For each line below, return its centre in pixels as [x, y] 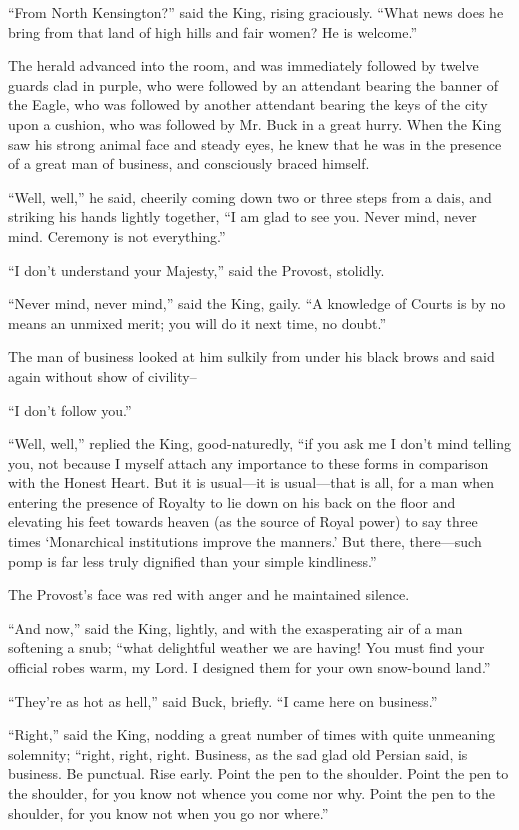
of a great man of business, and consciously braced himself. [189, 163]
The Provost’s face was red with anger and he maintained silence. [209, 594]
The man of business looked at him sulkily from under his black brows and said [251, 356]
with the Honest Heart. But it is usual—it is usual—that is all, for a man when [251, 482]
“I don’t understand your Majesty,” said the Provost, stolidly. [196, 269]
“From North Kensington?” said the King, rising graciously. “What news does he [256, 12]
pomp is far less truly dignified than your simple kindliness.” [192, 560]
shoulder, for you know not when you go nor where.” [168, 812]
